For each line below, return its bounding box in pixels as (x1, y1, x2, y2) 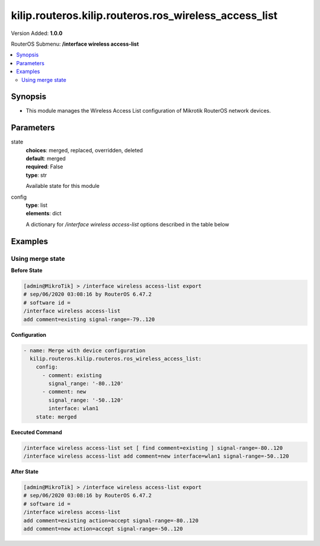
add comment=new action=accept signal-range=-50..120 (23, 525, 183, 532)
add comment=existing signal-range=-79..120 (23, 316, 155, 323)
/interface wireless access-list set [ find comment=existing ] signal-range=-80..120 (23, 445, 283, 451)
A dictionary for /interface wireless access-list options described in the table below (25, 221, 229, 228)
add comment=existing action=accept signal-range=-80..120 (23, 517, 199, 524)
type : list (25, 202, 47, 209)
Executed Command (11, 429, 62, 436)
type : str (25, 171, 47, 178)
